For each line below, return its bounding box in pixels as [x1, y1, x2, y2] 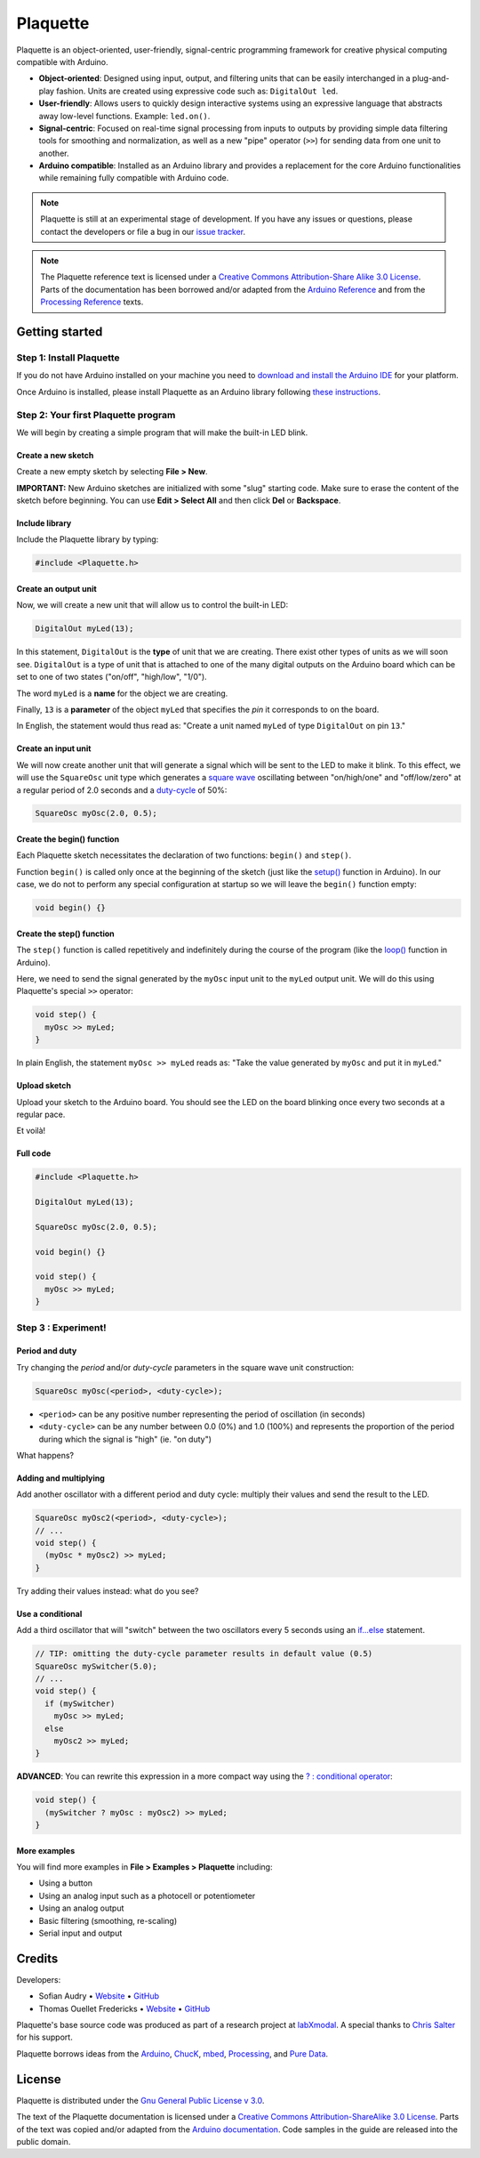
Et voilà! [16, 1126, 46, 1136]
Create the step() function [16, 928, 115, 939]
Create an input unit [16, 743, 92, 754]
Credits [16, 1951, 59, 1966]
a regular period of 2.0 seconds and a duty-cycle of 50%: [16, 784, 228, 796]
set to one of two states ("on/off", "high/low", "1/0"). [16, 672, 208, 683]
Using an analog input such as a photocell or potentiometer [38, 1890, 256, 1901]
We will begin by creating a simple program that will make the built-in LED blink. [16, 427, 308, 438]
